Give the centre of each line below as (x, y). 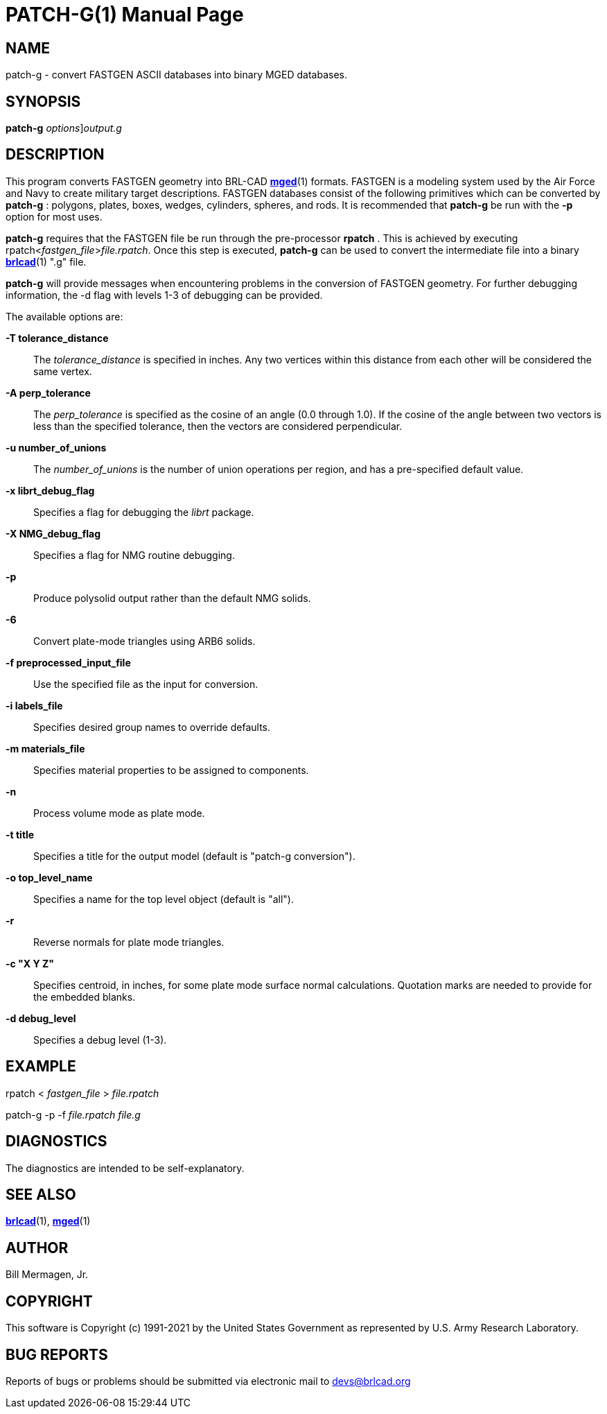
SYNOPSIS (43, 101)
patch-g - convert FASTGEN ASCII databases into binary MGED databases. (176, 75)
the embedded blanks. (85, 997)
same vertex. (63, 371)
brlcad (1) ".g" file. (46, 261)
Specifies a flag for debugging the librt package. (144, 512)
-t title (20, 834)
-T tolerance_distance (57, 338)
